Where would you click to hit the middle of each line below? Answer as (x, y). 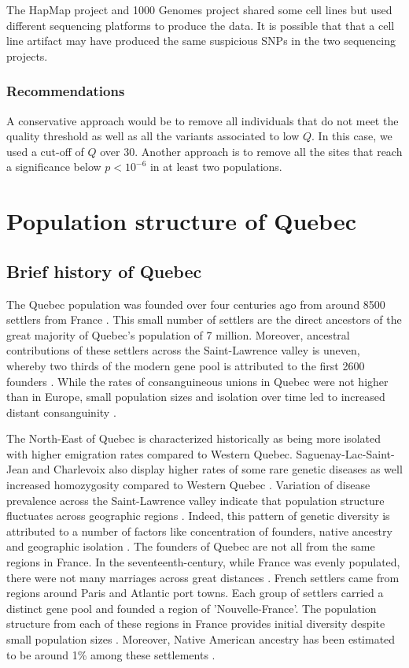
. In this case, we (352, 136)
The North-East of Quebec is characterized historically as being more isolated (193, 438)
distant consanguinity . (61, 412)
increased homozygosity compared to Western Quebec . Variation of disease (188, 485)
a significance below (54, 167)
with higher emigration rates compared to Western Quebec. (149, 453)
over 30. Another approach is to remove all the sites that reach (251, 151)
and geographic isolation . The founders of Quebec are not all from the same (191, 546)
